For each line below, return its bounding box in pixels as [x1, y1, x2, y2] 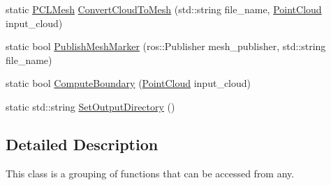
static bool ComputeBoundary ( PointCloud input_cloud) [6, 76, 251, 90]
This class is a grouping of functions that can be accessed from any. [6, 166, 295, 180]
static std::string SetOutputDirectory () [6, 99, 175, 113]
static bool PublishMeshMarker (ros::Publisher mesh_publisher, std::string [6, 39, 326, 54]
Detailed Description [6, 133, 159, 154]
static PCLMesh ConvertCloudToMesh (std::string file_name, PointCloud [6, 2, 322, 16]
